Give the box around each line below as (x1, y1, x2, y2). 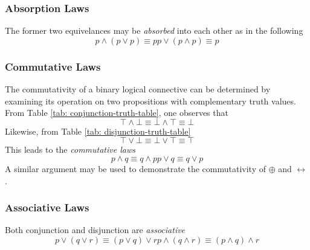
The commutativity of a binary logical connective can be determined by (5, 83, 271, 95)
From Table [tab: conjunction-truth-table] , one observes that (5, 106, 228, 119)
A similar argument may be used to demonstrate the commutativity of (5, 162, 266, 175)
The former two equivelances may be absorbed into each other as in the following (5, 24, 303, 37)
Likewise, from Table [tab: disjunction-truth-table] (5, 124, 191, 137)
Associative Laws (5, 200, 89, 215)
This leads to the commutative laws (5, 143, 135, 156)
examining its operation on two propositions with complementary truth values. (5, 94, 296, 107)
